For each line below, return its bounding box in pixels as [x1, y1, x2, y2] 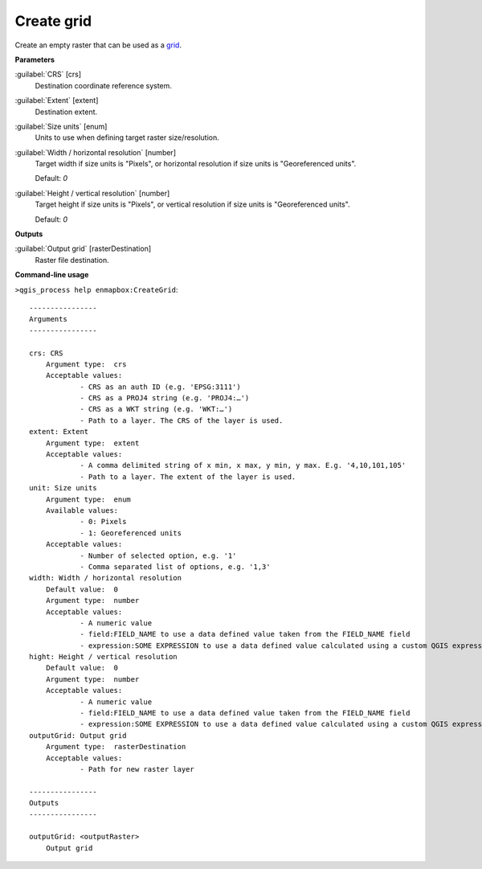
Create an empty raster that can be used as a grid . [14, 40, 182, 50]
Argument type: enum [45, 494, 132, 504]
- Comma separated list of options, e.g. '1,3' [80, 562, 271, 571]
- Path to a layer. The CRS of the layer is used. [80, 416, 284, 425]
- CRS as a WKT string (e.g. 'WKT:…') [80, 404, 233, 414]
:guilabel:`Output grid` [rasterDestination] [14, 244, 152, 253]
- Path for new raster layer [80, 764, 194, 773]
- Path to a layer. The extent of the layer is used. [80, 472, 296, 482]
